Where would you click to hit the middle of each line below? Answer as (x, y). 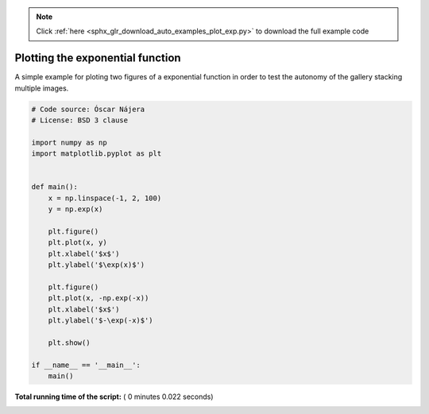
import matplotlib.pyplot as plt (97, 154)
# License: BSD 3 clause (80, 120)
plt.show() (69, 342)
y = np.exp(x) (75, 209)
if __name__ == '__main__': (86, 365)
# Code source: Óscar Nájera (88, 109)
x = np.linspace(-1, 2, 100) (105, 198)
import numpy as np (69, 142)
